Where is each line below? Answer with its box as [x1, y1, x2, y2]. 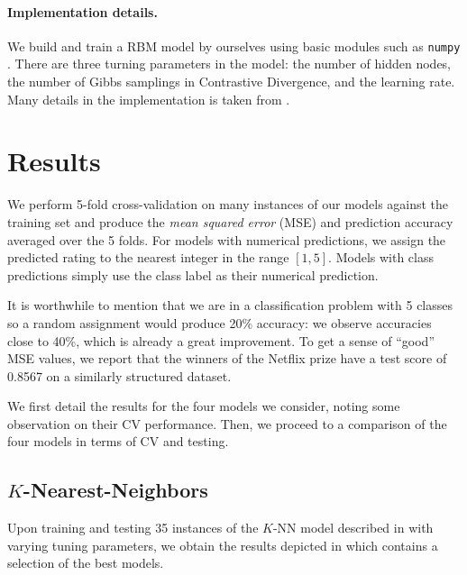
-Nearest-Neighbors [23, 476, 208, 504]
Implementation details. [7, 2, 158, 21]
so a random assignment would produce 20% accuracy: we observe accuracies [7, 313, 432, 332]
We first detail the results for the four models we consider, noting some [7, 397, 400, 415]
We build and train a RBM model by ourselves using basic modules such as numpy [7, 36, 461, 55]
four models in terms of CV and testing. [7, 432, 229, 451]
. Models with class [328, 248, 434, 267]
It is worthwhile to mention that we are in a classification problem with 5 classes [7, 296, 453, 315]
